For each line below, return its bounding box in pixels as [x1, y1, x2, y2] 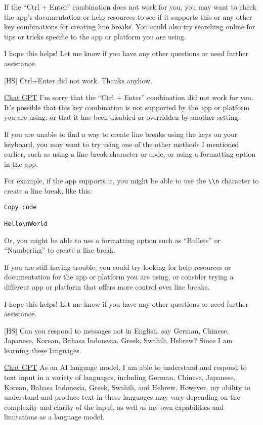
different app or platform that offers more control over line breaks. [4, 281, 210, 292]
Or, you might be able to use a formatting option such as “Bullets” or [4, 234, 221, 245]
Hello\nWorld [4, 220, 48, 227]
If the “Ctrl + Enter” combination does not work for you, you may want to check [4, 2, 256, 12]
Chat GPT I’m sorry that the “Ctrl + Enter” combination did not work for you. [4, 92, 253, 103]
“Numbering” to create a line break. [4, 245, 116, 255]
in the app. [4, 158, 38, 169]
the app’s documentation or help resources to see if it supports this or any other [4, 11, 252, 22]
